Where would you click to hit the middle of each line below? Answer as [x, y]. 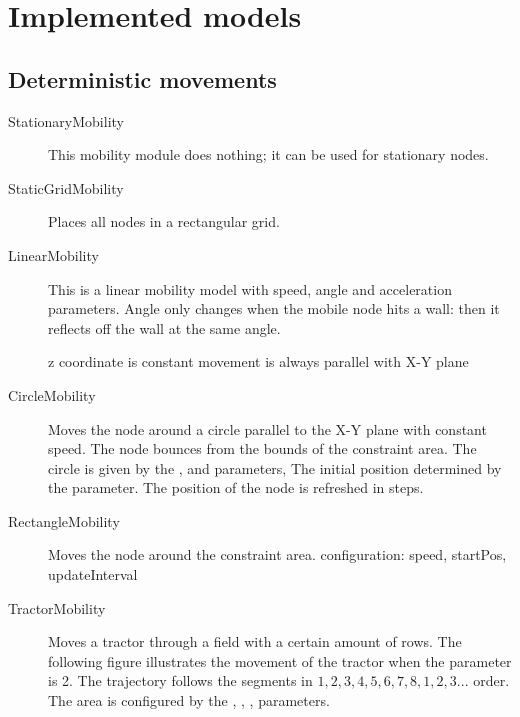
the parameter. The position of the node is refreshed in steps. [236, 487]
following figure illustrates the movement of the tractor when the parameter [280, 660]
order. [491, 680]
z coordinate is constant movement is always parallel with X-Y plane [258, 361]
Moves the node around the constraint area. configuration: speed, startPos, [277, 554]
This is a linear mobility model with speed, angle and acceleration [250, 288]
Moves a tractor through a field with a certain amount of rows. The [255, 641]
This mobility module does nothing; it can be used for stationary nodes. [268, 154]
